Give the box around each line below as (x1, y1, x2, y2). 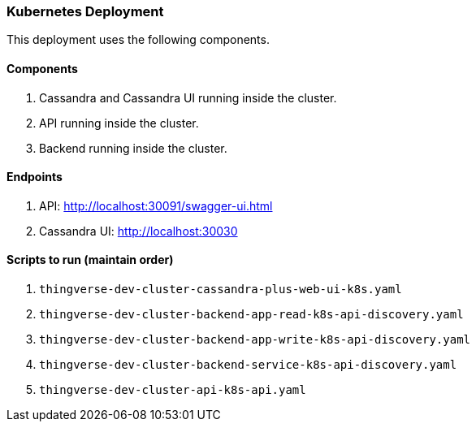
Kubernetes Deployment (6, 3, 164, 19)
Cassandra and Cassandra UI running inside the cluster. (39, 90, 337, 105)
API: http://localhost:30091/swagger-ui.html (39, 198, 273, 213)
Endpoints (6, 170, 63, 184)
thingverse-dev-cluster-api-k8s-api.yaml (39, 383, 306, 397)
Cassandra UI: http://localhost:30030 (39, 223, 238, 238)
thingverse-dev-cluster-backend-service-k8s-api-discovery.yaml (39, 358, 457, 372)
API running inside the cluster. (39, 115, 199, 130)
